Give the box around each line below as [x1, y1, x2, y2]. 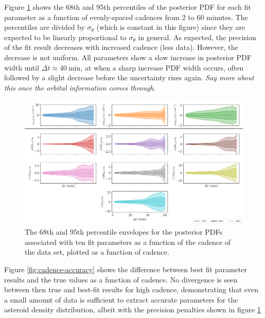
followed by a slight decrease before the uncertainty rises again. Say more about [4, 72, 254, 83]
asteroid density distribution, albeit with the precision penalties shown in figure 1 [4, 304, 261, 315]
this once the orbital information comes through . [4, 82, 156, 93]
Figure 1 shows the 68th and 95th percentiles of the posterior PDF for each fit [4, 2, 251, 12]
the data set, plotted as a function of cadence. [25, 246, 169, 257]
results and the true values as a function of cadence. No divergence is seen [4, 274, 238, 285]
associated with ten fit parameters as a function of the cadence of [25, 236, 231, 247]
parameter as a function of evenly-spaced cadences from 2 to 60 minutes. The [4, 11, 248, 22]
